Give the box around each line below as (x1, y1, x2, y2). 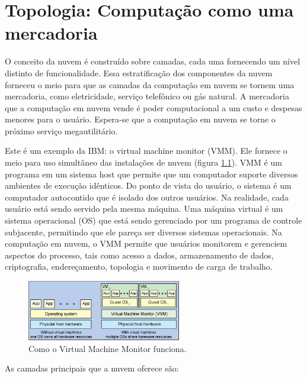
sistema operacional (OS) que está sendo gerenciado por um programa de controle (5, 214, 302, 227)
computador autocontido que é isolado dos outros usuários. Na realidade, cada (5, 190, 289, 203)
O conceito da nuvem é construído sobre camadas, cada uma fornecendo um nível (5, 55, 300, 67)
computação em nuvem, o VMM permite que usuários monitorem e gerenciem (5, 237, 287, 250)
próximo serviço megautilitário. (5, 124, 118, 137)
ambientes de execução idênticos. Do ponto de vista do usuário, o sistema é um (5, 179, 292, 192)
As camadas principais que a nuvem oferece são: (5, 362, 179, 374)
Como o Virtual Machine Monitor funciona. (28, 342, 187, 354)
